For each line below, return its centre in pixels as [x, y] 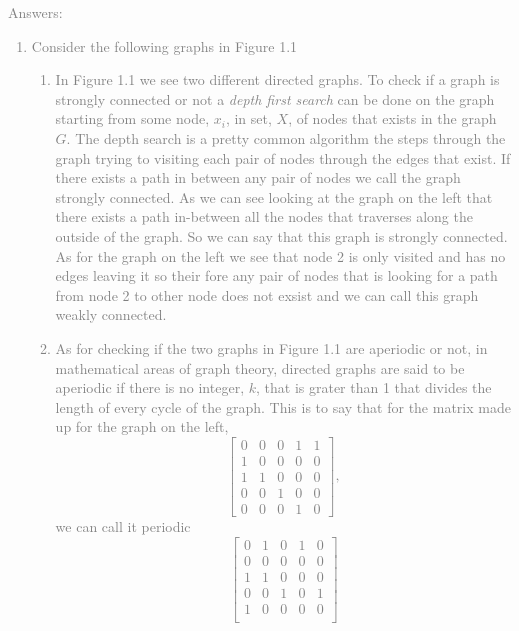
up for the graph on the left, [142, 426]
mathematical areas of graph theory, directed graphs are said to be [260, 367]
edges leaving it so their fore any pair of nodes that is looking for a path [276, 275]
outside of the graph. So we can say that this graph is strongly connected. [281, 235]
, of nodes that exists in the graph [392, 118]
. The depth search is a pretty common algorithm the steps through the [286, 137]
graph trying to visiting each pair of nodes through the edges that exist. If [283, 157]
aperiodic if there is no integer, [150, 387]
